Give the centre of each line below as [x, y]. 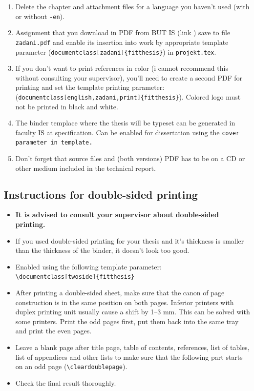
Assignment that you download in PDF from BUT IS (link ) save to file [123, 32]
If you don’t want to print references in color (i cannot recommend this [122, 68]
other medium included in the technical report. [85, 168]
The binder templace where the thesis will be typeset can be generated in [125, 123]
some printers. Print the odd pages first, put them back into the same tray [127, 321]
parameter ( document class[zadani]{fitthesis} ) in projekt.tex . [116, 51]
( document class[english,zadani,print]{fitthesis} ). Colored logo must [128, 96]
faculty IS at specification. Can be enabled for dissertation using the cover [127, 132]
